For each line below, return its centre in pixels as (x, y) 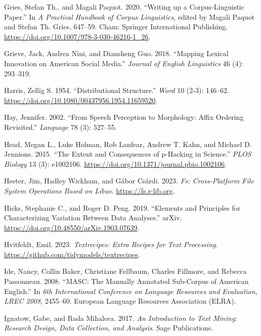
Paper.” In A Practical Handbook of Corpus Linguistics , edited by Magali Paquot (129, 16)
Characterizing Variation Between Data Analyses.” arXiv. (93, 218)
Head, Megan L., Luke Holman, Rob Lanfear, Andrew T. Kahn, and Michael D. (128, 144)
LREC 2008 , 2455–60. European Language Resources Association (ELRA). (120, 301)
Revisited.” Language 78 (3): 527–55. (60, 127)
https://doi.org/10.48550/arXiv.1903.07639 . (72, 227)
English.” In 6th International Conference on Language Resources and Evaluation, (131, 291)
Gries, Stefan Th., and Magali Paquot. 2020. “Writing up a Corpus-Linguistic (124, 7)
